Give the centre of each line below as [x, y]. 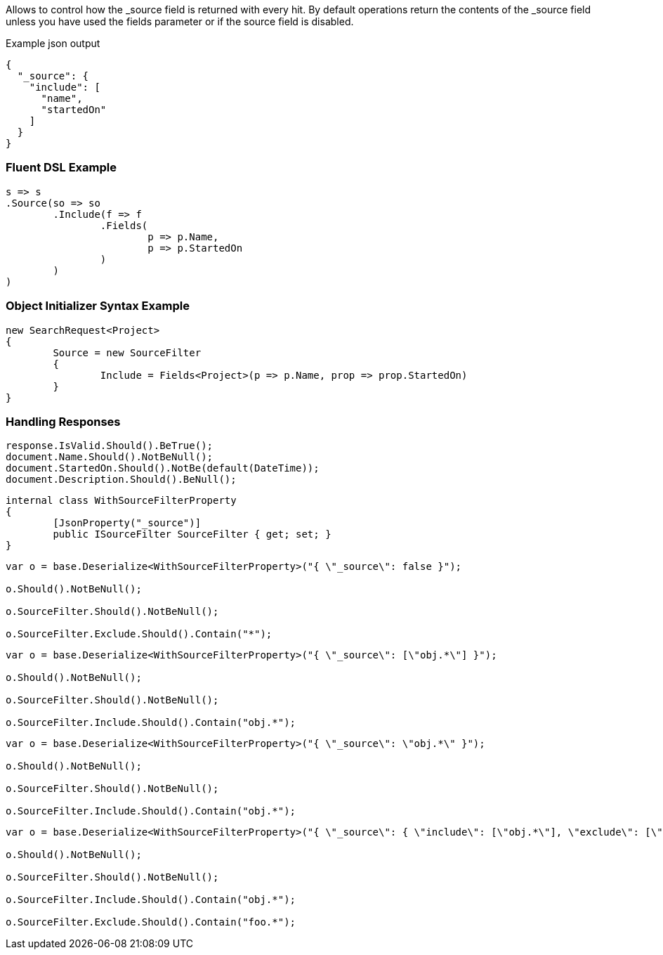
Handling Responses [63, 421]
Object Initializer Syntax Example [98, 306]
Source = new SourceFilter [127, 352]
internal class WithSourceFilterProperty [121, 501]
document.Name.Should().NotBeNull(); [110, 457]
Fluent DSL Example [61, 168]
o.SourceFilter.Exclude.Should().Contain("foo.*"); [151, 922]
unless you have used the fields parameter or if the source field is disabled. [180, 21]
